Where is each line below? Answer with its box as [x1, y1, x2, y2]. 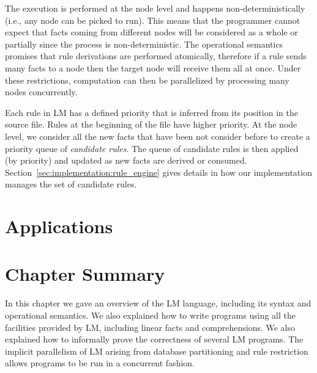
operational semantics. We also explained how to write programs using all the [5, 309, 296, 321]
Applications [5, 214, 113, 239]
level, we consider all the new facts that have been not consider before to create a [5, 129, 310, 142]
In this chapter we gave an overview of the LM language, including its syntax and [5, 297, 311, 310]
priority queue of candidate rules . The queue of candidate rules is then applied [5, 142, 299, 154]
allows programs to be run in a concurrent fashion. [5, 357, 195, 369]
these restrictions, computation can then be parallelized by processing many [5, 73, 289, 86]
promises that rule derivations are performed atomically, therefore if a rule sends [5, 49, 307, 62]
